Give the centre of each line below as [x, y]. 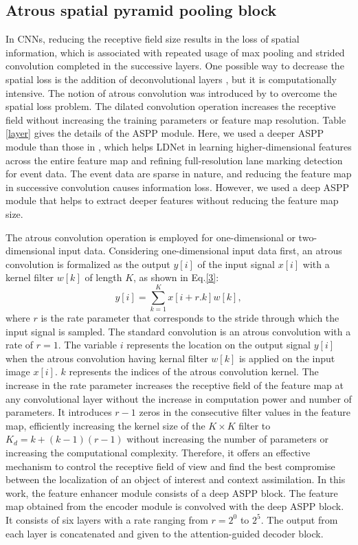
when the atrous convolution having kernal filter [107, 358]
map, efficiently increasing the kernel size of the [105, 425]
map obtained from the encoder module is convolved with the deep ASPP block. [175, 506]
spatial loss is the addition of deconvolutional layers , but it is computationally [171, 79]
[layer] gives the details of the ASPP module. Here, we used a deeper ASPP [165, 133]
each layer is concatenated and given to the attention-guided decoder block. [165, 533]
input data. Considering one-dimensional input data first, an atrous [200, 251]
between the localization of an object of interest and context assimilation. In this [176, 479]
